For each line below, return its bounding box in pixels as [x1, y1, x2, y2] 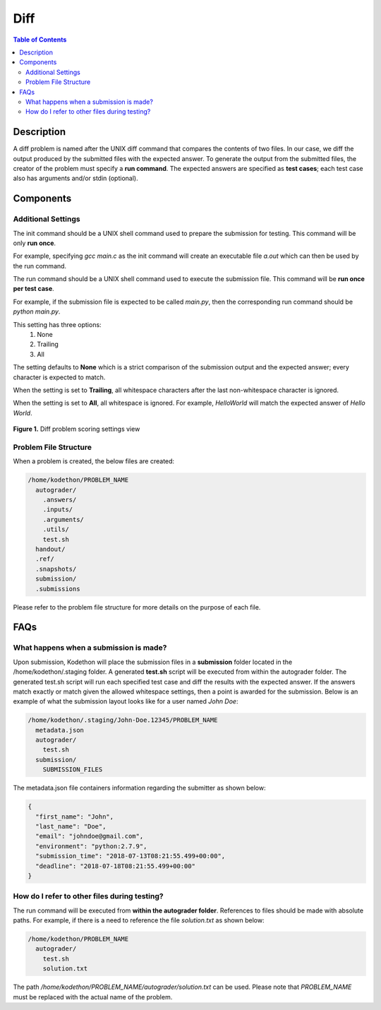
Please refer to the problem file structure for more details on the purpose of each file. [13, 602, 261, 611]
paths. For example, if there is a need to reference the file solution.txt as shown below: [13, 916, 265, 925]
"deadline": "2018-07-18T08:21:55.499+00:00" [35, 862, 195, 870]
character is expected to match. [13, 373, 106, 381]
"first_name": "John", [35, 812, 114, 821]
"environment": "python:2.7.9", [35, 842, 147, 850]
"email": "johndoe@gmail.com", [35, 832, 144, 840]
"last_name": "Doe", [35, 822, 107, 830]
